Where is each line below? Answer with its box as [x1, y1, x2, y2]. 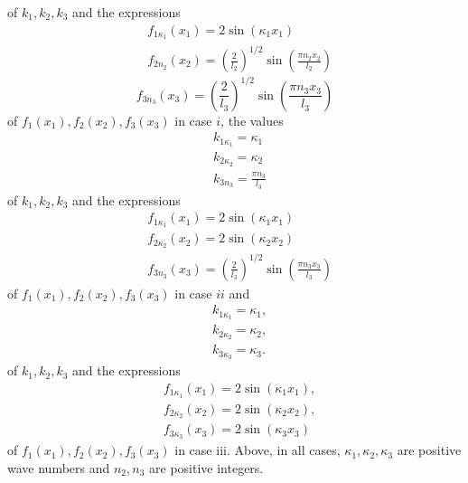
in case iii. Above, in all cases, [174, 440, 341, 459]
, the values [220, 110, 284, 129]
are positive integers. [149, 458, 264, 477]
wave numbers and [7, 458, 110, 477]
